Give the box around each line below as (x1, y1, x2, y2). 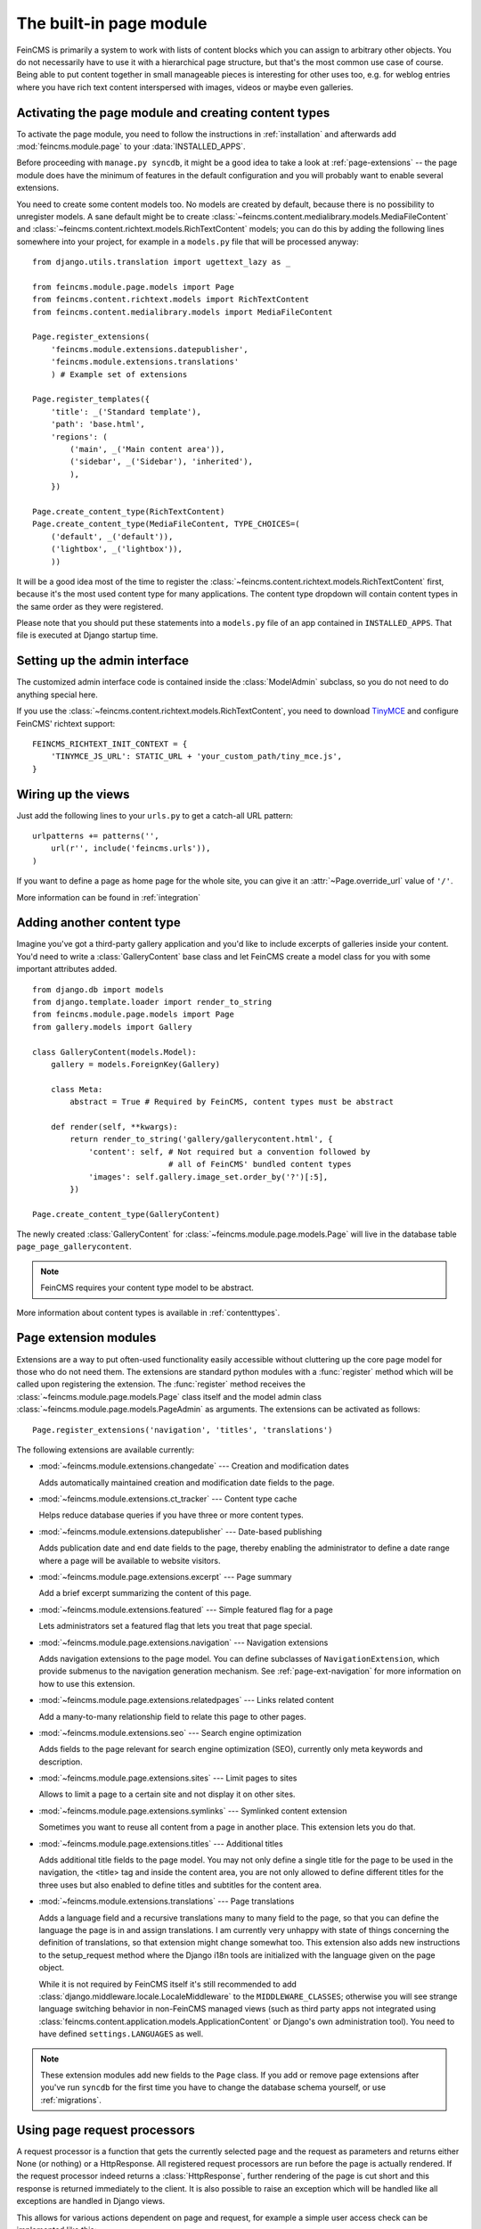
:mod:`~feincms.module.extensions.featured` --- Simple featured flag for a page (38, 1604, 333, 1615)
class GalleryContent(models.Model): (32, 1047, 198, 1057)
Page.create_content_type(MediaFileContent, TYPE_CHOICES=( (32, 519, 300, 530)
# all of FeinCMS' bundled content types (167, 1159, 352, 1170)
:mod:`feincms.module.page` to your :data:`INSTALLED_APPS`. (16, 141, 246, 152)
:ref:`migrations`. (40, 2094, 102, 2105)
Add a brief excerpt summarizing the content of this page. (38, 1588, 252, 1599)
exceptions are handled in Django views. (16, 2196, 166, 2207)
